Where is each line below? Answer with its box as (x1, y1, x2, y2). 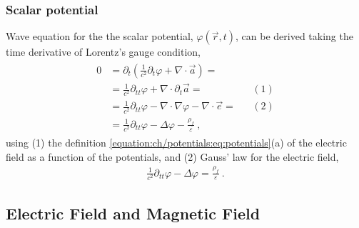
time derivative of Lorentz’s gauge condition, (6, 44, 201, 59)
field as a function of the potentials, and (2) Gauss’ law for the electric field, (6, 149, 339, 164)
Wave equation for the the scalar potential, (6, 29, 193, 44)
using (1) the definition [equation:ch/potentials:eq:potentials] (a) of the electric (6, 135, 347, 150)
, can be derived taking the (236, 29, 353, 44)
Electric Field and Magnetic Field (6, 202, 261, 224)
